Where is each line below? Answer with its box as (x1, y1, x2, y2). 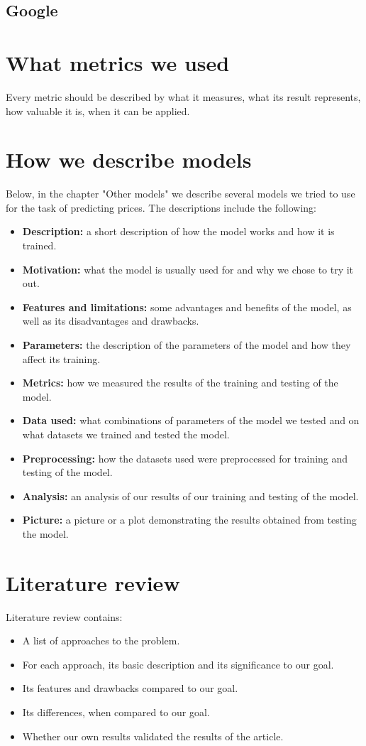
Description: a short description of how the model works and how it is (22, 224, 335, 239)
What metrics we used (6, 48, 230, 77)
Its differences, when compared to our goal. (22, 705, 210, 719)
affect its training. (22, 351, 101, 366)
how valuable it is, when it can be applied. (6, 103, 190, 118)
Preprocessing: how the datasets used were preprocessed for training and (22, 450, 348, 465)
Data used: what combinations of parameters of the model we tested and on (22, 413, 360, 428)
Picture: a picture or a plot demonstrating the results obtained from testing (22, 512, 357, 527)
